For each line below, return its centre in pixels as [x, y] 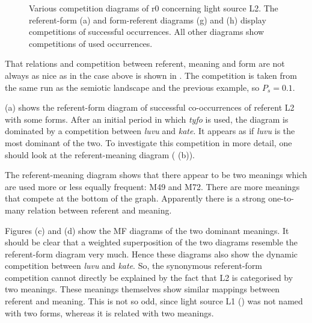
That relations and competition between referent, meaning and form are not [145, 63]
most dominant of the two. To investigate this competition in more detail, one [148, 142]
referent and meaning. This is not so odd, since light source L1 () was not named [154, 301]
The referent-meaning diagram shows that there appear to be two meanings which [156, 175]
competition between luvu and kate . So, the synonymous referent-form [134, 266]
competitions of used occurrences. [91, 43]
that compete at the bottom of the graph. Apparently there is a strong [135, 198]
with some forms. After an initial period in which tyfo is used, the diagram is [147, 119]
